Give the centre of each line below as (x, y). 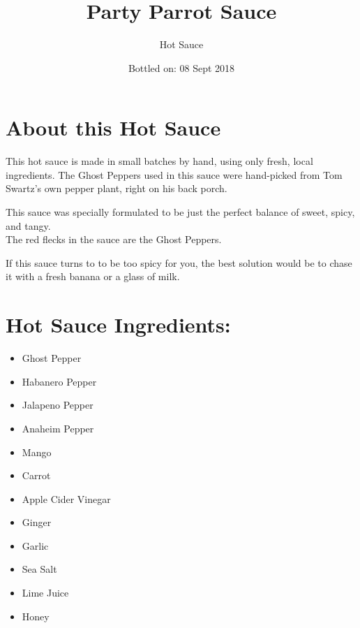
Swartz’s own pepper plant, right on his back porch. (117, 188)
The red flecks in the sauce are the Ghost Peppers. (114, 239)
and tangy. (28, 225)
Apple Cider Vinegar (66, 498)
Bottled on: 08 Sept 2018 (181, 67)
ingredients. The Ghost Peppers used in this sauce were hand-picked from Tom (174, 174)
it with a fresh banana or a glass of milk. (93, 276)
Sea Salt (39, 569)
